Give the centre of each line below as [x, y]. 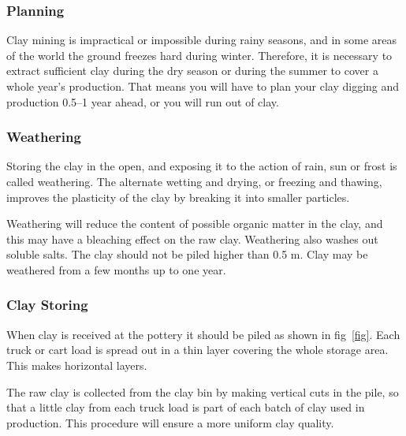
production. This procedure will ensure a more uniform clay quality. [170, 422]
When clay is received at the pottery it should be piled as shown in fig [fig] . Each [203, 334]
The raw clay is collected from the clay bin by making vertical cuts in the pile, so [203, 391]
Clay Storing [47, 305]
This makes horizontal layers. [77, 365]
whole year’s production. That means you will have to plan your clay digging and [203, 86]
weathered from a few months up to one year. [116, 269]
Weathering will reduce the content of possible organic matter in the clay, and [195, 224]
